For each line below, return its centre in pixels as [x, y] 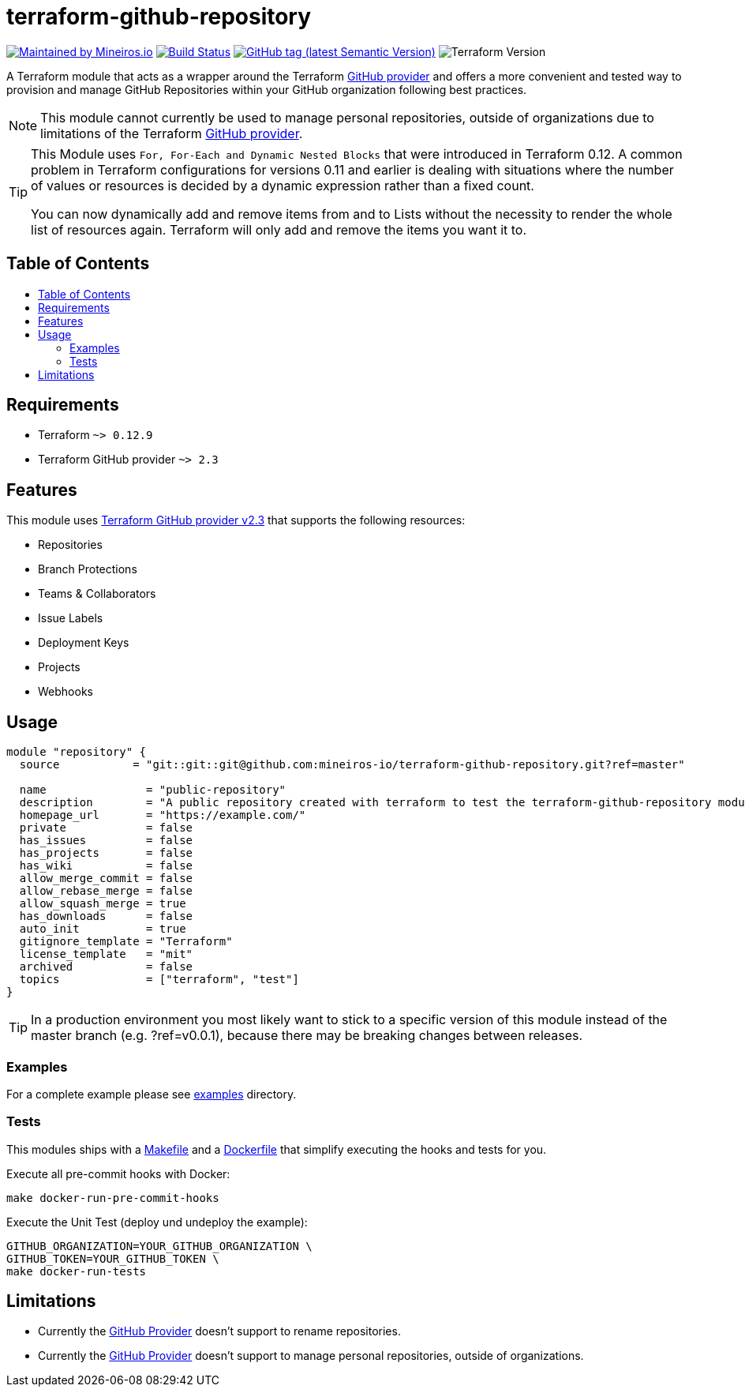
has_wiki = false [106, 866]
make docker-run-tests [77, 1271]
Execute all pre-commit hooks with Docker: [118, 1173]
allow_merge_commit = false [106, 879]
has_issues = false [106, 841]
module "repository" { [77, 752]
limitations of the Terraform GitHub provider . [172, 133]
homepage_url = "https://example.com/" [163, 815]
